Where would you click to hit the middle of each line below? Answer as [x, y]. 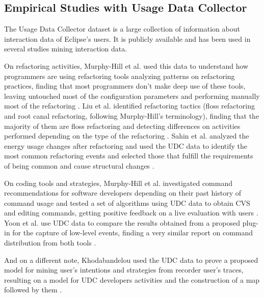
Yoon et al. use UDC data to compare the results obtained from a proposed [122, 222]
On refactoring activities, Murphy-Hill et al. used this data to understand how [126, 65]
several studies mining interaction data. [66, 49]
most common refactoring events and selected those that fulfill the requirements [129, 156]
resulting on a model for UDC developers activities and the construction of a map [132, 279]
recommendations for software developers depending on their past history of [123, 193]
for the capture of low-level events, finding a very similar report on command [133, 233]
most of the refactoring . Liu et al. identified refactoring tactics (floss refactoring [129, 106]
